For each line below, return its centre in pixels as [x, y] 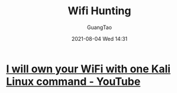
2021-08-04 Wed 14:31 [99, 39]
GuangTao [99, 27]
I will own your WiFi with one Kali [88, 69]
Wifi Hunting [99, 11]
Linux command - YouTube [73, 81]
